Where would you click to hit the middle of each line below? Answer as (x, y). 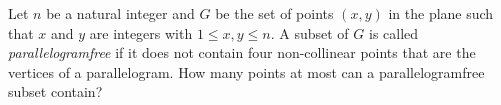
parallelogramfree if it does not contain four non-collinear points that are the (242, 52)
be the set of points (274, 13)
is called (394, 32)
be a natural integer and (120, 13)
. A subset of (309, 32)
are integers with (141, 32)
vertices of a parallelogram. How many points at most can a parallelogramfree (246, 71)
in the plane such (441, 13)
